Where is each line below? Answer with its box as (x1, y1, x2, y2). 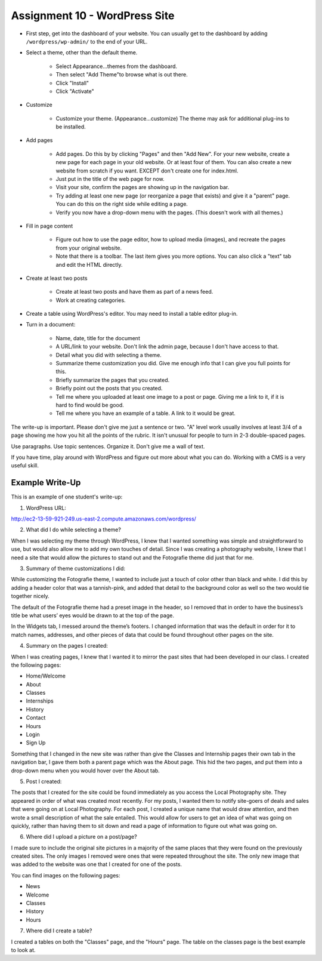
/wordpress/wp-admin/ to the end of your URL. (26, 38, 148, 45)
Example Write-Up (11, 478, 81, 488)
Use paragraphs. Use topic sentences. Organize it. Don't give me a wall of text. (11, 442, 205, 450)
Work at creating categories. (55, 296, 126, 304)
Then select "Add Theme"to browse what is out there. (55, 71, 188, 78)
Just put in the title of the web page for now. (55, 175, 165, 183)
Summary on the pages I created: (26, 642, 109, 649)
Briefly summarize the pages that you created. (55, 376, 170, 383)
